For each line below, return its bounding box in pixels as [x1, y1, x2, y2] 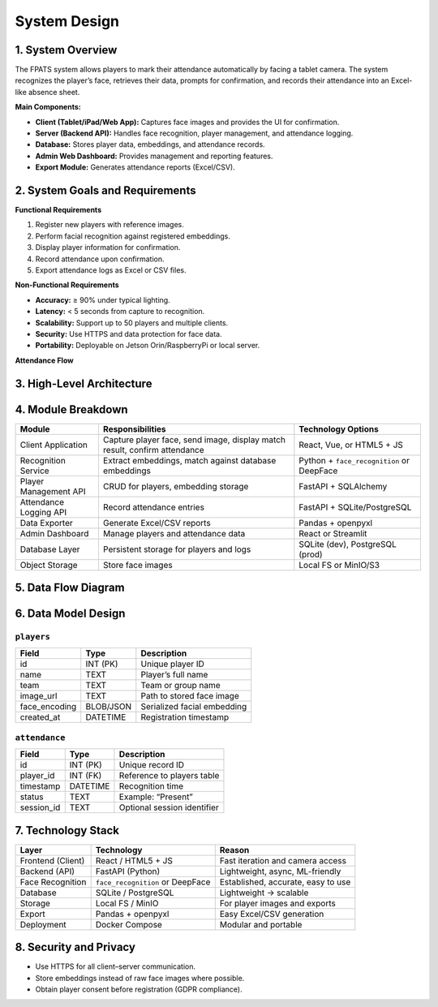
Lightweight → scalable [219, 887, 309, 898]
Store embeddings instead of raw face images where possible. [35, 973, 245, 983]
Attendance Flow [15, 355, 74, 365]
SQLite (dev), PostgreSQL [298, 538, 397, 549]
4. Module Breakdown [15, 402, 129, 416]
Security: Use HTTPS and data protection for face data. [35, 329, 222, 338]
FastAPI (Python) [95, 865, 161, 876]
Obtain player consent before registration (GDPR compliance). [35, 984, 243, 994]
